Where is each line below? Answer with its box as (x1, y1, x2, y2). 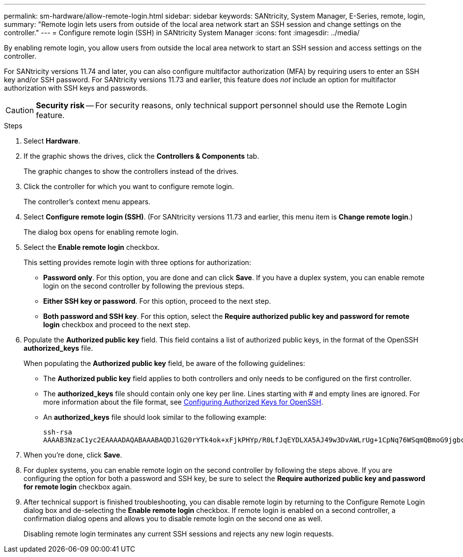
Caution (5, 105, 34, 115)
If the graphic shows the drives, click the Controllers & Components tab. (24, 152, 259, 160)
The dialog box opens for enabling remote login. (24, 228, 179, 236)
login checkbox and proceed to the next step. (43, 320, 191, 329)
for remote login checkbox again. (24, 483, 132, 491)
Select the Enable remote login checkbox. (24, 243, 160, 251)
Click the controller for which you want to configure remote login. (24, 182, 234, 191)
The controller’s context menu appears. (24, 197, 151, 206)
